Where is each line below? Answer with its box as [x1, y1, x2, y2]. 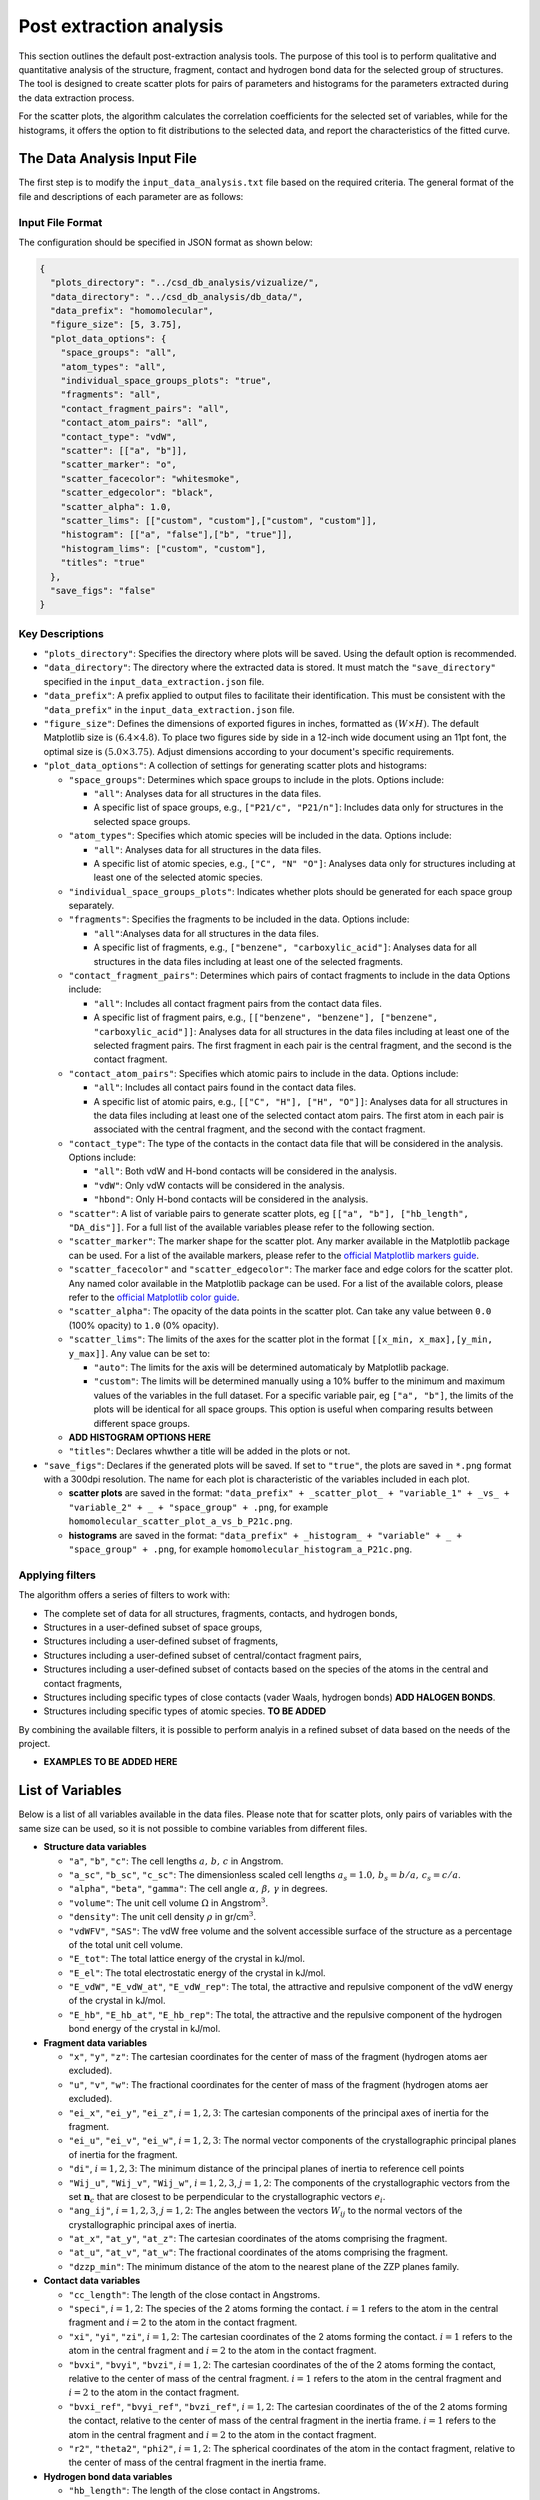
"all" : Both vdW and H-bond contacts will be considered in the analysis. [93, 1165, 397, 1177]
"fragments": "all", [60, 389, 162, 400]
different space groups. [93, 1417, 190, 1429]
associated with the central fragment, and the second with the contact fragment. [93, 1123, 426, 1135]
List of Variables [18, 1782, 122, 1799]
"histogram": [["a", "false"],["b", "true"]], [60, 529, 294, 540]
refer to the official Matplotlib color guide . [68, 1291, 240, 1303]
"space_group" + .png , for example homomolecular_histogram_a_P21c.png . [68, 1543, 413, 1555]
